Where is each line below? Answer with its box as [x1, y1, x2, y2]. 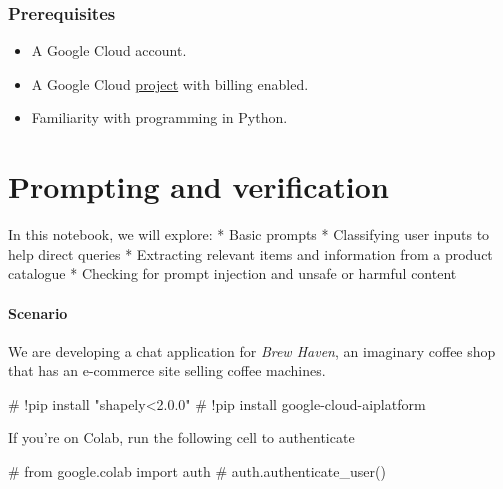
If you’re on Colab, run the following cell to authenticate [8, 427, 355, 448]
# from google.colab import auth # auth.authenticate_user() [8, 461, 386, 482]
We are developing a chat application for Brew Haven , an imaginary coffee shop [8, 340, 496, 361]
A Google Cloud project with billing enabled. [31, 73, 309, 94]
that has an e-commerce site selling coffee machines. [8, 360, 326, 381]
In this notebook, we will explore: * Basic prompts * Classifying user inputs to [8, 224, 490, 245]
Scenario [8, 302, 68, 323]
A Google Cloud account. [31, 40, 187, 61]
